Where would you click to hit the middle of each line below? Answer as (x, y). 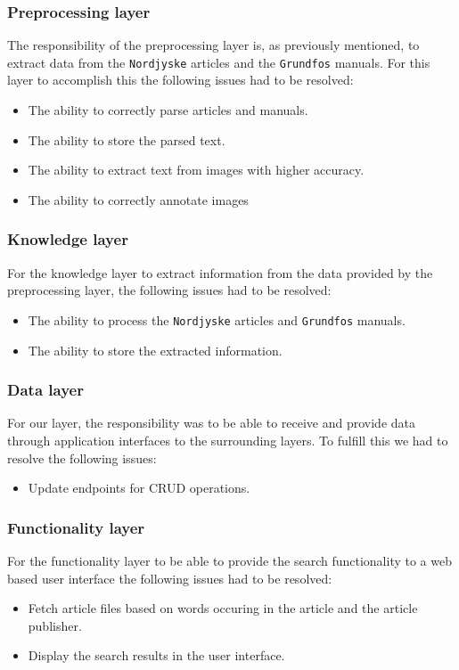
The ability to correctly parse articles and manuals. (168, 110)
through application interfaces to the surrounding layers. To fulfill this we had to (228, 440)
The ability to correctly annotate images (138, 199)
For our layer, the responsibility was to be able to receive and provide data (211, 423)
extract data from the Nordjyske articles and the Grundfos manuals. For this (219, 62)
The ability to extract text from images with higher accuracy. (196, 170)
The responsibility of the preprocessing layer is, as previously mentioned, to (213, 45)
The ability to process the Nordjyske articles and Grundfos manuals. (217, 319)
